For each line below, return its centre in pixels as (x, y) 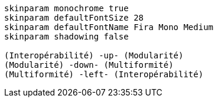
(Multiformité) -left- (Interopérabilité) (104, 74)
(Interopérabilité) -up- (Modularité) (94, 55)
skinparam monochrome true (66, 8)
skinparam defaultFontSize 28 (74, 18)
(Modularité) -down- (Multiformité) (89, 65)
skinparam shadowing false (66, 37)
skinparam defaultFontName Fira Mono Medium (109, 27)
